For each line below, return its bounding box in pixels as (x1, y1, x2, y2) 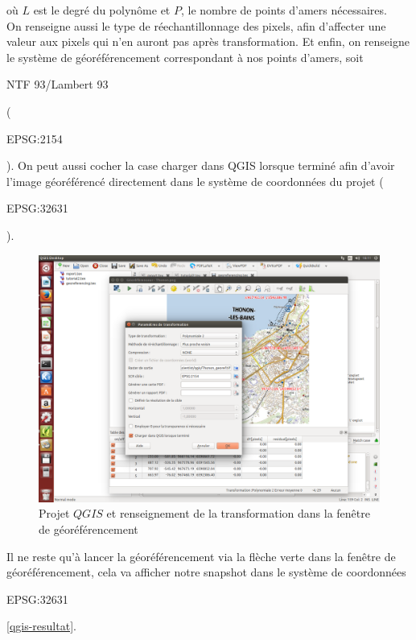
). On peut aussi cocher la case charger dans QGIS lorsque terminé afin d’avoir (6, 157, 395, 174)
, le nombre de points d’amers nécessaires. (180, 2, 387, 18)
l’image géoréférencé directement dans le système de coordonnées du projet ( (6, 172, 384, 189)
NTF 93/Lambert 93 (6, 76, 109, 93)
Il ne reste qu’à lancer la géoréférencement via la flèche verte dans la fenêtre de (6, 547, 396, 564)
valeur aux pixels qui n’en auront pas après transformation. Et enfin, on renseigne (6, 33, 410, 50)
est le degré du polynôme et (33, 2, 171, 18)
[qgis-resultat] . (6, 617, 76, 634)
